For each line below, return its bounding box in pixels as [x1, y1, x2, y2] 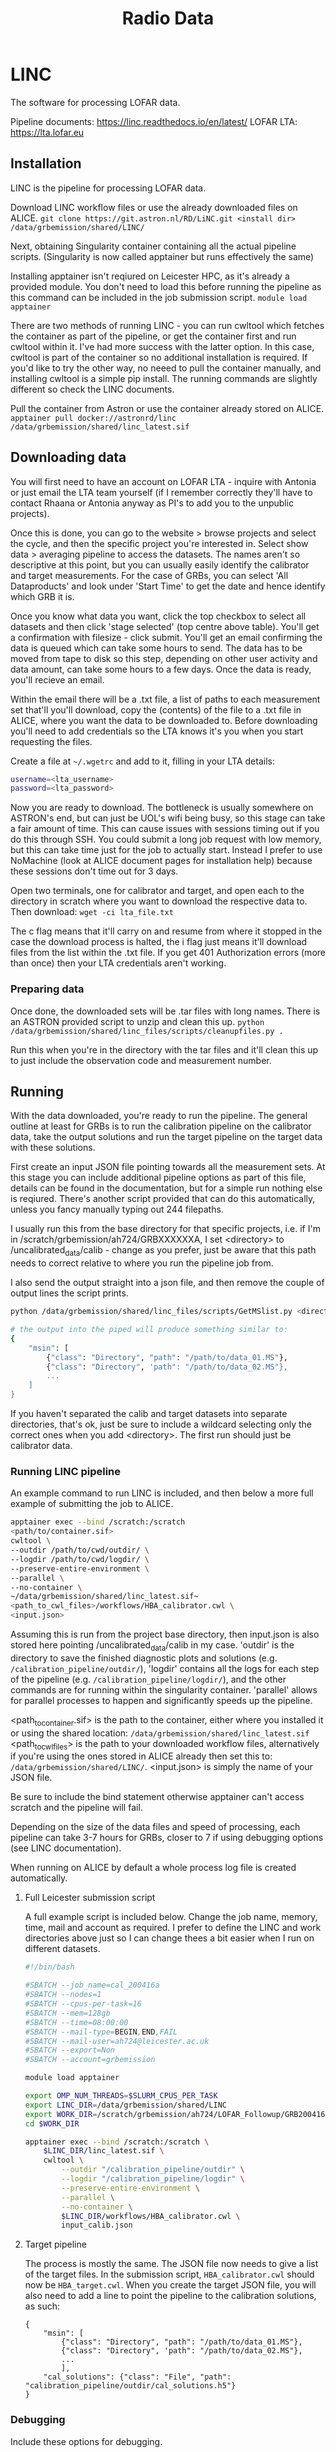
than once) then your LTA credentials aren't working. [10, 957, 227, 969]
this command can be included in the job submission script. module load [10, 291, 308, 303]
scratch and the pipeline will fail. [10, 1802, 143, 1814]
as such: [24, 2300, 60, 2312]
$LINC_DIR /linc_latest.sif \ [43, 2146, 165, 2156]
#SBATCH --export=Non [24, 2045, 115, 2056]
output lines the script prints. [10, 1287, 129, 1299]
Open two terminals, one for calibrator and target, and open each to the [10, 885, 305, 897]
